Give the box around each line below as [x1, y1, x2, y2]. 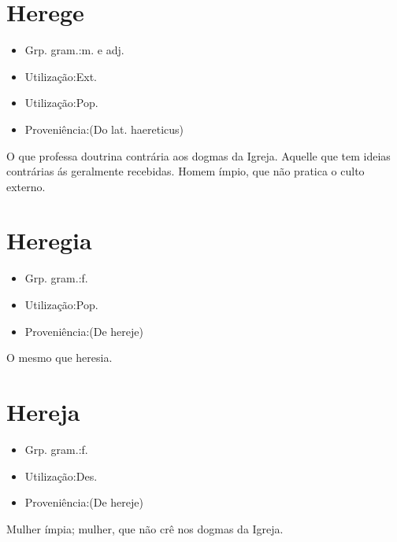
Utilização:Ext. [24, 68, 98, 84]
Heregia [6, 224, 92, 256]
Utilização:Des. [24, 467, 98, 484]
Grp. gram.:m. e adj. [24, 42, 124, 58]
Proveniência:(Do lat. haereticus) [24, 120, 184, 137]
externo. [6, 178, 46, 194]
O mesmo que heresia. [6, 349, 113, 366]
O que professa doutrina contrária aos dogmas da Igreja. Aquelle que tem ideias [6, 147, 391, 164]
